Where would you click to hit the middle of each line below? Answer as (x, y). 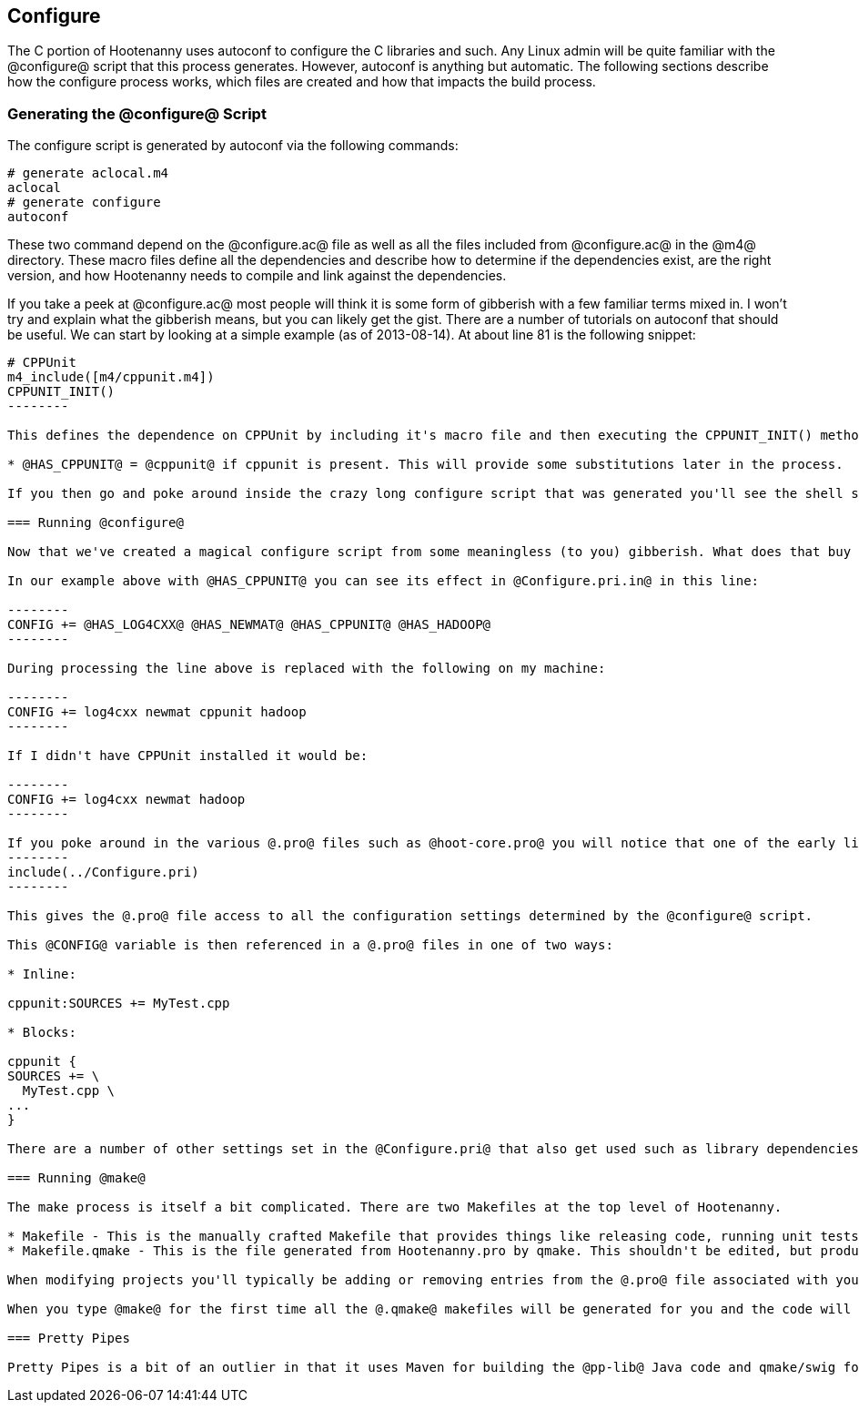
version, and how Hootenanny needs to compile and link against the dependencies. (257, 276)
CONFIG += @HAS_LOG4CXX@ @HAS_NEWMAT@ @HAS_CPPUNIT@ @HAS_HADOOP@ (249, 625)
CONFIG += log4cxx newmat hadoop (126, 800)
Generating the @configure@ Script (137, 113)
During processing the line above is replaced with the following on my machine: (307, 669)
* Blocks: (42, 1033)
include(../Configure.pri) (103, 872)
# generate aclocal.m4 (88, 173)
